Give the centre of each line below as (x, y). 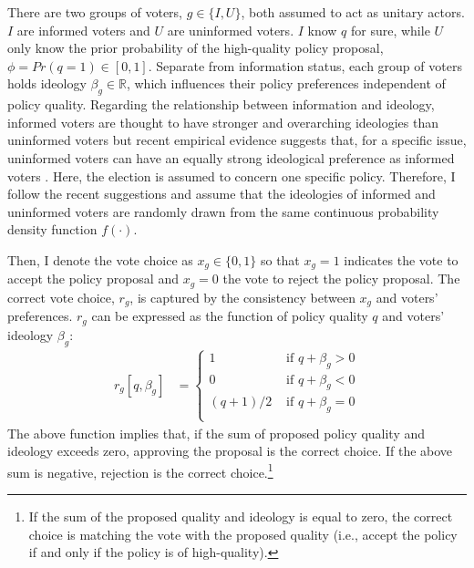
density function (52, 229)
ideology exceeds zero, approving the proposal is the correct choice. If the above (230, 451)
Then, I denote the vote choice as (100, 259)
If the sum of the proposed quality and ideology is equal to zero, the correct (241, 516)
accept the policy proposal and (93, 279)
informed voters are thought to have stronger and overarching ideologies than (223, 122)
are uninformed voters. (231, 30)
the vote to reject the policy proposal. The (341, 279)
